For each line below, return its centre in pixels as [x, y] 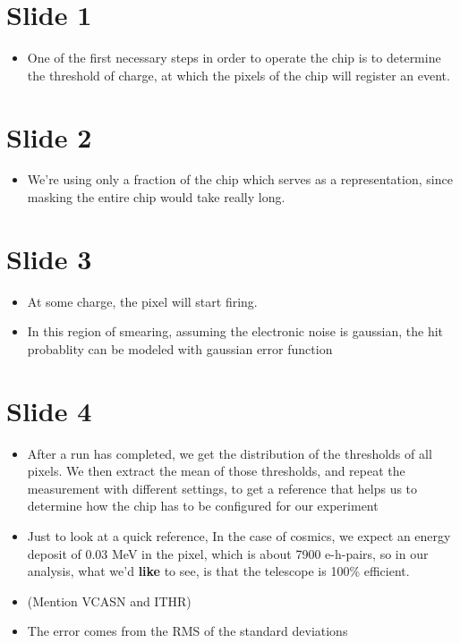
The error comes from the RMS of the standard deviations [187, 631]
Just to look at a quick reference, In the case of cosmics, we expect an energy [239, 536]
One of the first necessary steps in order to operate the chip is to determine [234, 58]
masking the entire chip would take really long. [156, 197]
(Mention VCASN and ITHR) [109, 601]
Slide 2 [49, 136]
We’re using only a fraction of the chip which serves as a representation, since [240, 179]
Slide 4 [49, 410]
